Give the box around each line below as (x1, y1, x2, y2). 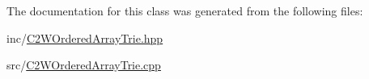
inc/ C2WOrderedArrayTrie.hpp (6, 29, 163, 46)
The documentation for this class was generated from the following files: (6, 2, 363, 19)
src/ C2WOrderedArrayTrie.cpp (6, 56, 161, 73)
